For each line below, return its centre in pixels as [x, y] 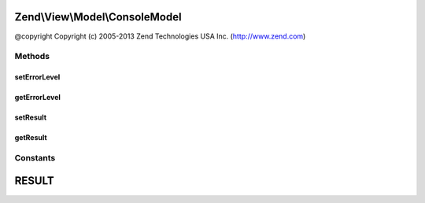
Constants [35, 157]
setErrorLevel [37, 77]
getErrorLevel [37, 98]
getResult [31, 138]
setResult [31, 117]
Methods [32, 57]
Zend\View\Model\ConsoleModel [98, 17]
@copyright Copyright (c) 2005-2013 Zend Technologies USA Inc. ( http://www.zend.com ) [160, 36]
